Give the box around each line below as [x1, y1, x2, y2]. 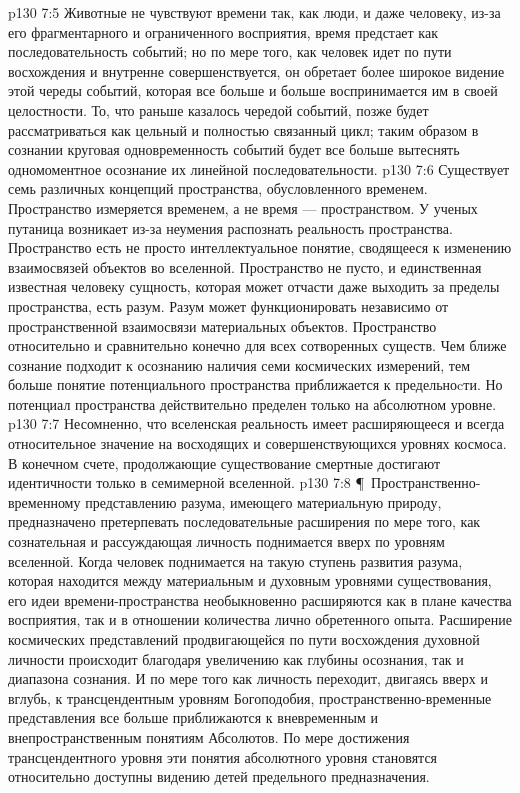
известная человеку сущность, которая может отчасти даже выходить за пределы [8, 276, 500, 297]
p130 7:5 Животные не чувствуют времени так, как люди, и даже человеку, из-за [8, 2, 501, 22]
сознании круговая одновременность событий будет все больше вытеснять [8, 139, 460, 160]
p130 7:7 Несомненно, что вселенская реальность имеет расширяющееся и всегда [8, 413, 505, 434]
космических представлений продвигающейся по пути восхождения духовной [8, 629, 480, 649]
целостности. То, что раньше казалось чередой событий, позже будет [8, 99, 429, 120]
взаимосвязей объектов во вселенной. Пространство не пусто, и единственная [8, 256, 482, 277]
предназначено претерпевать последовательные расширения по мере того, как [8, 511, 481, 532]
